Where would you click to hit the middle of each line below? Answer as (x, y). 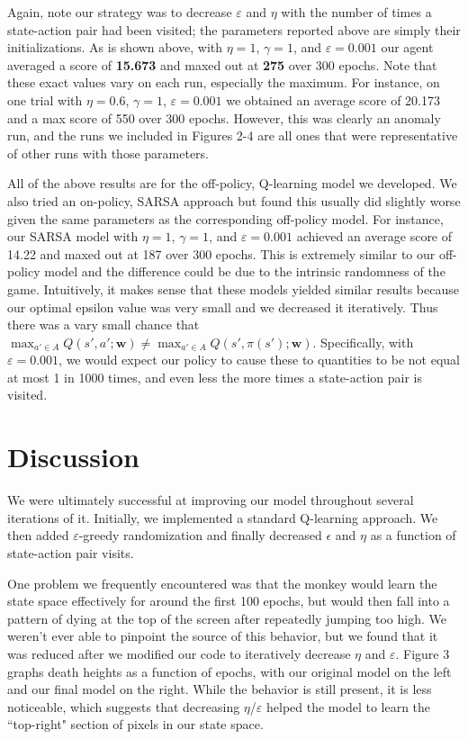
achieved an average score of (374, 236)
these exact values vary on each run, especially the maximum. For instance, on (224, 82)
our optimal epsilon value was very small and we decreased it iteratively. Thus (223, 306)
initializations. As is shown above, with (115, 47)
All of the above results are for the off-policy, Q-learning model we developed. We (232, 183)
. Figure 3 (423, 653)
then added (38, 535)
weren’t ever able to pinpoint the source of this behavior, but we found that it (223, 636)
